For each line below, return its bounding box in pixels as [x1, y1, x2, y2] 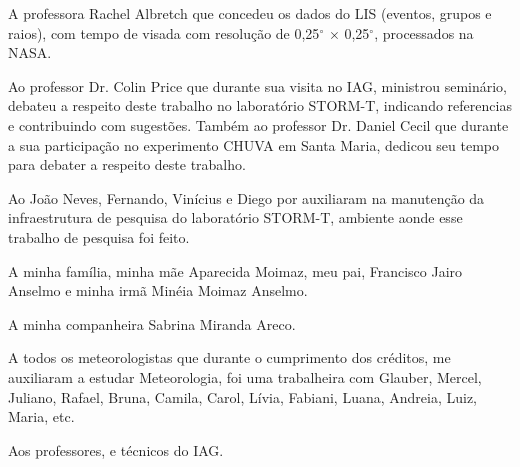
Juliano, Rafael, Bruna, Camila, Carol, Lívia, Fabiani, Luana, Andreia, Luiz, [8, 386, 478, 407]
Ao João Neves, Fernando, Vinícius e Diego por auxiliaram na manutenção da [8, 187, 485, 208]
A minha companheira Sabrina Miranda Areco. [8, 313, 296, 334]
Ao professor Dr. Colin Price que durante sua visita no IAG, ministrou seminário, [8, 75, 508, 96]
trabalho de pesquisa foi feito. [8, 226, 190, 247]
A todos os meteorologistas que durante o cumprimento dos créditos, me [8, 347, 451, 368]
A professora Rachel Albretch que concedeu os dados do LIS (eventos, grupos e [8, 3, 492, 23]
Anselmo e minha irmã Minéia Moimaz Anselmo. [8, 280, 308, 301]
